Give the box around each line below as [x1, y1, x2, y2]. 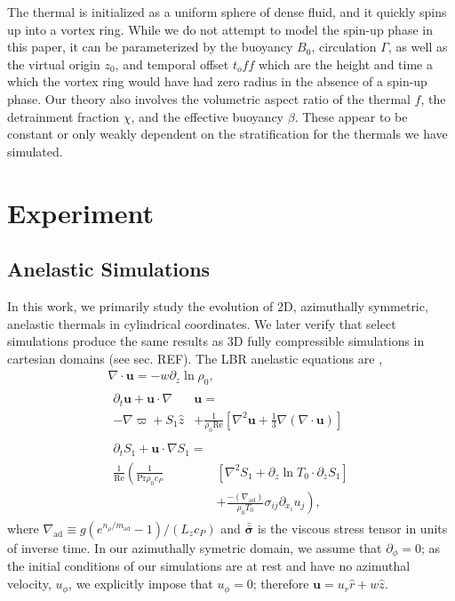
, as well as [387, 37, 448, 56]
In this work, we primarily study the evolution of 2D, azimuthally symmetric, [7, 296, 428, 315]
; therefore [252, 574, 309, 593]
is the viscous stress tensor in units [257, 519, 448, 538]
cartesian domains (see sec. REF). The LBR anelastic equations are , [7, 349, 383, 367]
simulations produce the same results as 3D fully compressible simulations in [7, 332, 425, 350]
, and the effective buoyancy [131, 107, 284, 125]
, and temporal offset [115, 54, 229, 73]
